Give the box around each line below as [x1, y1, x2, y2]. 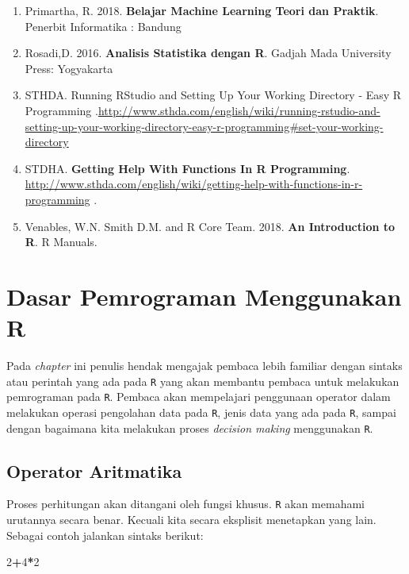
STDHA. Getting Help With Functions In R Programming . [25, 160, 350, 176]
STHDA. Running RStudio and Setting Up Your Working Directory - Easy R [25, 87, 402, 103]
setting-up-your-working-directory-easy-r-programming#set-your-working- [25, 117, 384, 134]
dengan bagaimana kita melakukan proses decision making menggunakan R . [6, 419, 373, 436]
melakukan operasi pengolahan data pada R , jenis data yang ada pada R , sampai [6, 403, 396, 420]
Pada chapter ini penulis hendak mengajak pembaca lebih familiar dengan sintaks [6, 357, 403, 374]
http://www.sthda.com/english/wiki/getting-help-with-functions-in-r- [25, 175, 363, 192]
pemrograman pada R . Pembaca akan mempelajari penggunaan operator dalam [6, 388, 391, 405]
